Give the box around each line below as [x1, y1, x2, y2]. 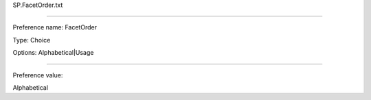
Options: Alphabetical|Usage [12, 49, 94, 57]
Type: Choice [12, 36, 51, 44]
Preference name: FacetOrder [12, 23, 98, 32]
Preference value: [12, 71, 63, 79]
